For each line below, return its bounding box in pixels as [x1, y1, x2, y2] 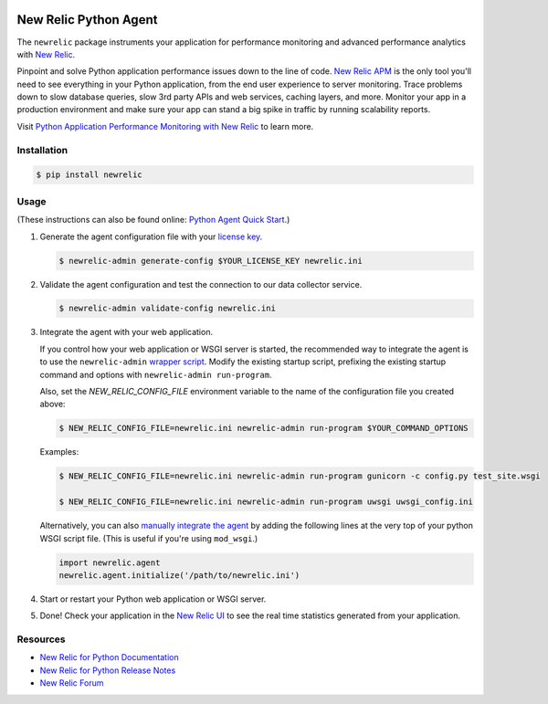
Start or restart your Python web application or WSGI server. [39, 594, 267, 604]
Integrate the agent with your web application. [39, 327, 214, 338]
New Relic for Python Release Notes [39, 665, 176, 676]
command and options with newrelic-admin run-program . [39, 369, 272, 380]
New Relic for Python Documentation [39, 652, 180, 663]
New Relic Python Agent [16, 12, 158, 27]
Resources [16, 633, 66, 646]
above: [39, 398, 66, 410]
